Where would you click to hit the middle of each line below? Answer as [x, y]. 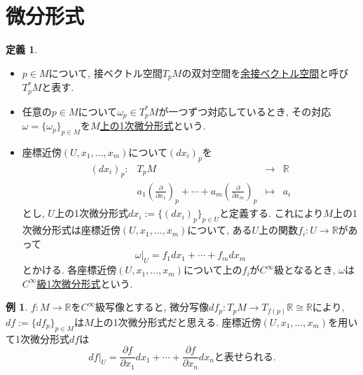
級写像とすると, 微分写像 [152, 307]
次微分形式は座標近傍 [71, 230]
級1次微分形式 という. [85, 283]
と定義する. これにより [272, 213]
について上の [213, 270]
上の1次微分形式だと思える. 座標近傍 [177, 321]
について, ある [220, 230]
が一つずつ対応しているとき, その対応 [245, 111]
